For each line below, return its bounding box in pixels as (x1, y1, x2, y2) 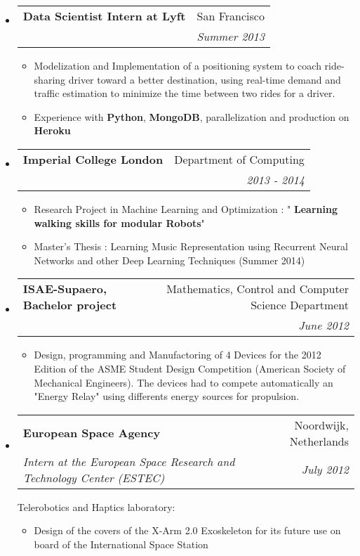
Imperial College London (22, 150, 164, 167)
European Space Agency (22, 425, 161, 441)
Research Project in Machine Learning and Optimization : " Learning (34, 201, 338, 216)
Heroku (34, 123, 71, 138)
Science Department (251, 297, 349, 313)
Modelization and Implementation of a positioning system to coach (34, 58, 321, 72)
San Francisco (196, 8, 265, 24)
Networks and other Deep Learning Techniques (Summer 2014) (34, 252, 305, 267)
